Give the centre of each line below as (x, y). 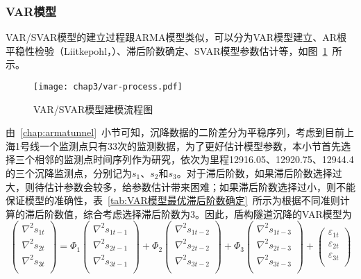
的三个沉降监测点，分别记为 (69, 173)
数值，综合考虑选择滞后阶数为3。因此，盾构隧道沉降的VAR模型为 (203, 213)
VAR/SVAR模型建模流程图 (93, 109)
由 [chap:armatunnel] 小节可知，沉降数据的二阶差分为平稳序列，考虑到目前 (175, 132)
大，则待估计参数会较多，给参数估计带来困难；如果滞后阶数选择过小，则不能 (180, 186)
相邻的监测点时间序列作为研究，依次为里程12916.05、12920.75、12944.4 (194, 159)
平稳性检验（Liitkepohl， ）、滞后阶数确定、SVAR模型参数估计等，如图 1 (167, 50)
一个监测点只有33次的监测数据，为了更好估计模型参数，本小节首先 (190, 145)
